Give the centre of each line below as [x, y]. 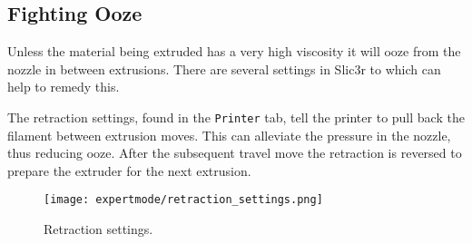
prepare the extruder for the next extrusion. [129, 170]
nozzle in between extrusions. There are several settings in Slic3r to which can [224, 68]
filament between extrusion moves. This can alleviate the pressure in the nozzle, [229, 135]
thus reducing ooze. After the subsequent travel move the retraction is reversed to [235, 153]
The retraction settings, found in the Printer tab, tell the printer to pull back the [236, 117]
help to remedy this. [64, 87]
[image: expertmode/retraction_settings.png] [183, 200]
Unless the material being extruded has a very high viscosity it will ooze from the [234, 51]
